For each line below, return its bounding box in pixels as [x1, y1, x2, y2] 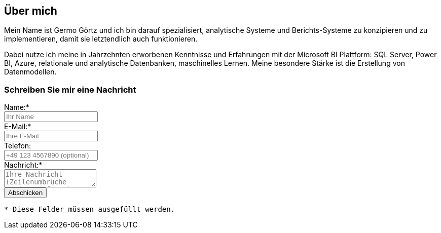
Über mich [4, 5, 57, 17]
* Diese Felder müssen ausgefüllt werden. [4, 205, 175, 214]
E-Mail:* [4, 122, 31, 131]
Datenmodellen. [4, 67, 57, 76]
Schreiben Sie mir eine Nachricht [4, 84, 136, 95]
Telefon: [4, 141, 31, 150]
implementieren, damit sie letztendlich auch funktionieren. [4, 34, 198, 44]
